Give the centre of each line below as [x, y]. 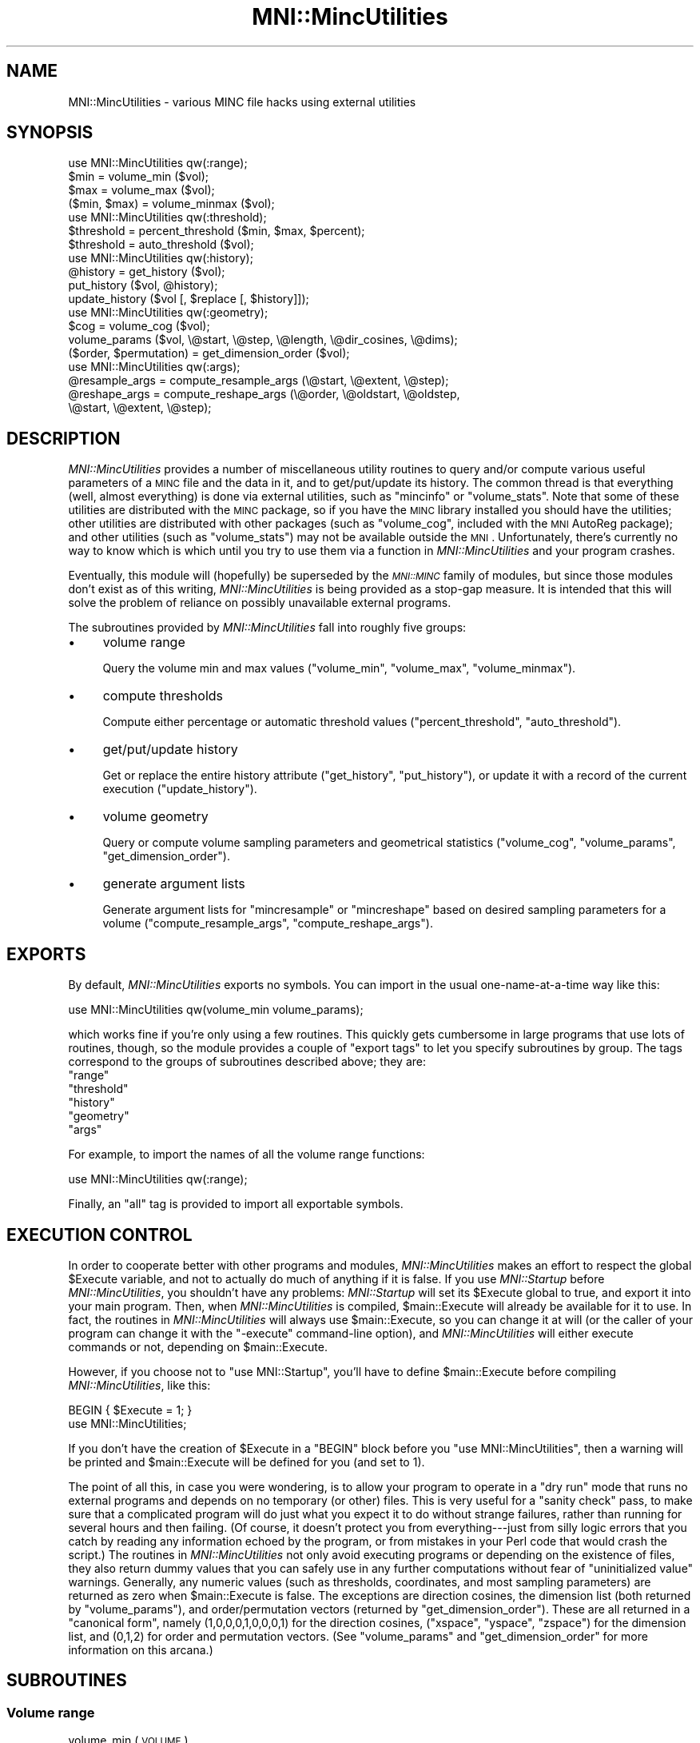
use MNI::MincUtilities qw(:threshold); [167, 217]
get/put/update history [170, 750]
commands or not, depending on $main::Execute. [198, 1346]
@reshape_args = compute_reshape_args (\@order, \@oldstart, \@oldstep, [264, 394]
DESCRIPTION [64, 438]
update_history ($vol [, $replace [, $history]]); [189, 299]
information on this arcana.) [141, 1649]
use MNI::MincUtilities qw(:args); [154, 367]
